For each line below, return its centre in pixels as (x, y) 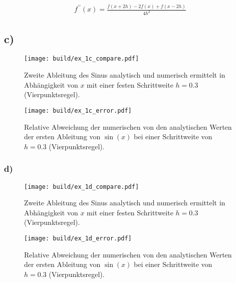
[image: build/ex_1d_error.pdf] (78, 238)
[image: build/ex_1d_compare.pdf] (82, 187)
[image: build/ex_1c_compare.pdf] (82, 59)
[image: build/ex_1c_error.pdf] (78, 110)
